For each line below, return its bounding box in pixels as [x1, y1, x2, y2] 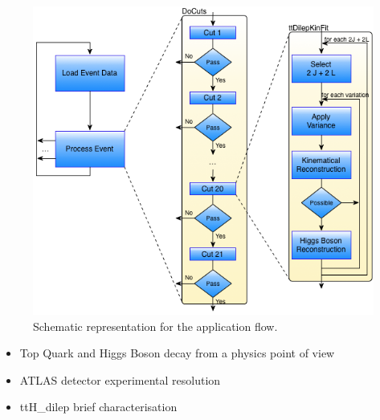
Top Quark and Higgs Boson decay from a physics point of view [19, 345, 335, 361]
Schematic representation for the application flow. [33, 317, 278, 334]
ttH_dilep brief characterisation [19, 398, 178, 415]
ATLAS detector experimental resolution [19, 371, 221, 388]
